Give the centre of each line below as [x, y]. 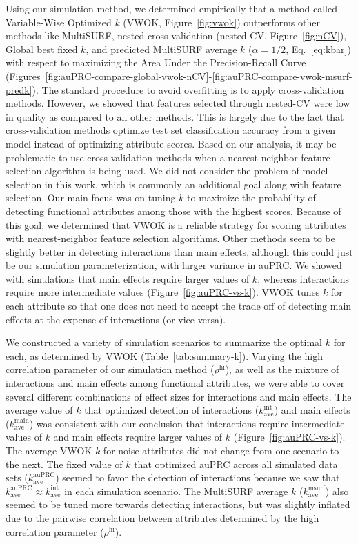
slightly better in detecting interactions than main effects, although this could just [179, 251]
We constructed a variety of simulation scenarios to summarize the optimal [164, 342]
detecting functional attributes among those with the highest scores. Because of [173, 211]
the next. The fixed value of [64, 464]
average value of [39, 410]
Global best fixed [42, 49]
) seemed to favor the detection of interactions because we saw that [198, 477]
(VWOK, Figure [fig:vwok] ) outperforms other [221, 22]
